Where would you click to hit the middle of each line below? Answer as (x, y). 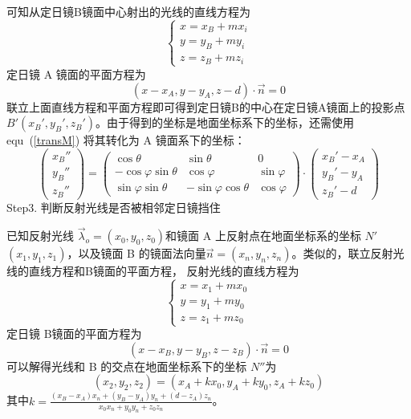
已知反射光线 (40, 236)
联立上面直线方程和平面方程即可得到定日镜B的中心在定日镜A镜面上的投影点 (206, 106)
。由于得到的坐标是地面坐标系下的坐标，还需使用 (225, 122)
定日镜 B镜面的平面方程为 (74, 334)
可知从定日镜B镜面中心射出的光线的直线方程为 (128, 11)
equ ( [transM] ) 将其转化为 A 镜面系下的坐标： (126, 140)
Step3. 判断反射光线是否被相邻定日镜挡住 (114, 207)
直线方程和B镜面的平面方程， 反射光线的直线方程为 (164, 271)
